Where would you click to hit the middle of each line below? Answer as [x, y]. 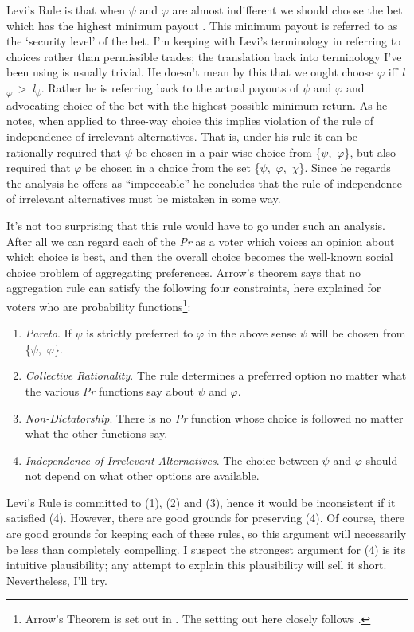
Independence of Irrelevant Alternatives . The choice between [172, 460]
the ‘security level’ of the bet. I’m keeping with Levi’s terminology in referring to [204, 41]
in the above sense [252, 333]
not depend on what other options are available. [142, 476]
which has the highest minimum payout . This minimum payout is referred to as [202, 25]
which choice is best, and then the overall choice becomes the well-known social [200, 257]
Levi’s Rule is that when [66, 10]
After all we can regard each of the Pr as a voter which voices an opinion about [201, 241]
